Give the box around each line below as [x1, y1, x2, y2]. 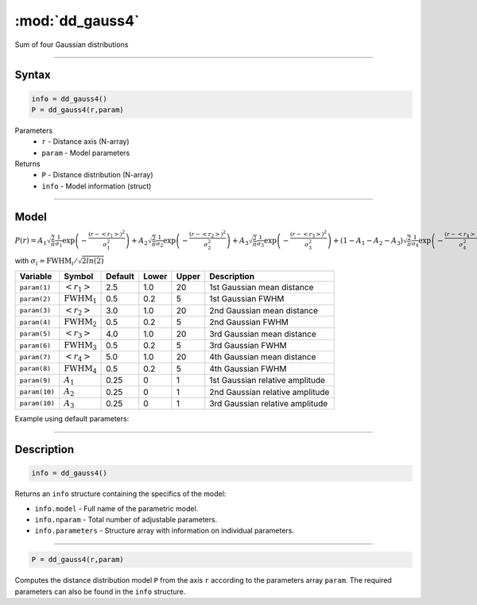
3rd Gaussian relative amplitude [209, 398, 328, 409]
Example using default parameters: [14, 414, 130, 424]
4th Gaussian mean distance [209, 351, 316, 363]
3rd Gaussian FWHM [209, 340, 287, 351]
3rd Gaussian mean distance [209, 328, 317, 339]
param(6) [19, 341, 52, 350]
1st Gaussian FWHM [209, 293, 285, 304]
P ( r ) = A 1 [14, 236, 48, 247]
